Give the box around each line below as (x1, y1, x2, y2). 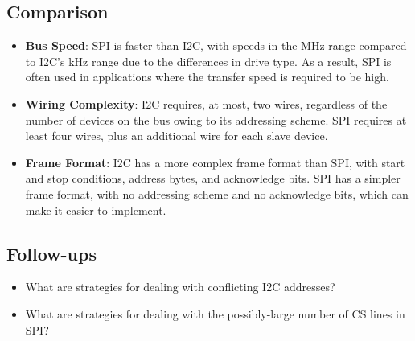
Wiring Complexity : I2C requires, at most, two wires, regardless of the (25, 95, 388, 112)
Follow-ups (6, 240, 97, 265)
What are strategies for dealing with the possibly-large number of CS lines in (25, 305, 405, 322)
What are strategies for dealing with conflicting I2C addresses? (25, 278, 335, 295)
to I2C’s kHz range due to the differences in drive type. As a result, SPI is (25, 52, 392, 69)
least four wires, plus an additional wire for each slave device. (25, 127, 328, 144)
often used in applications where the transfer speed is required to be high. (25, 68, 389, 85)
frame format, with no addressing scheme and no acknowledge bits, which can (25, 185, 409, 202)
